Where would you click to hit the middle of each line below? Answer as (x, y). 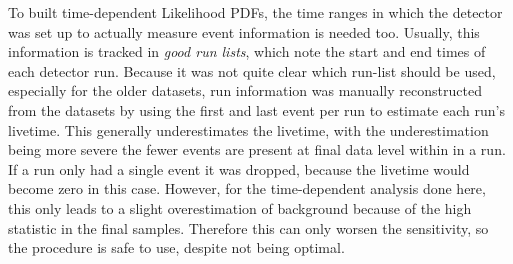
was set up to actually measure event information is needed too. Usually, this (244, 31)
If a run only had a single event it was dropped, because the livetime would (239, 168)
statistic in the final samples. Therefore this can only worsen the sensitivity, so (248, 227)
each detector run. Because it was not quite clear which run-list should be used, (252, 70)
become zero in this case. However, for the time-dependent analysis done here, (247, 188)
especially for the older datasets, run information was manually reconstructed (245, 90)
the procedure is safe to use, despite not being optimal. (176, 247)
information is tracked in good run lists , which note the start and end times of (247, 51)
